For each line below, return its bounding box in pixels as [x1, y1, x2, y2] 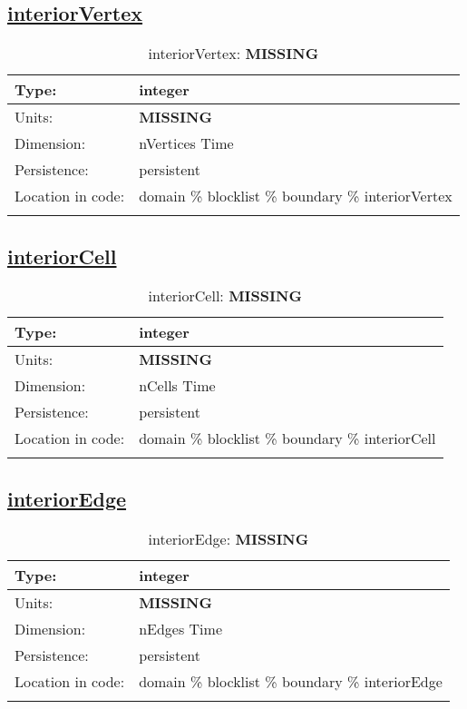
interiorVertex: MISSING [148, 43, 319, 64]
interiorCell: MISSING [148, 285, 302, 307]
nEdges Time [139, 617, 222, 639]
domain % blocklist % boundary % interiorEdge [139, 670, 443, 692]
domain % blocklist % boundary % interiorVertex [139, 185, 452, 207]
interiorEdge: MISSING [148, 527, 309, 549]
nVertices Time [139, 133, 234, 154]
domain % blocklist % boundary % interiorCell [139, 428, 436, 449]
